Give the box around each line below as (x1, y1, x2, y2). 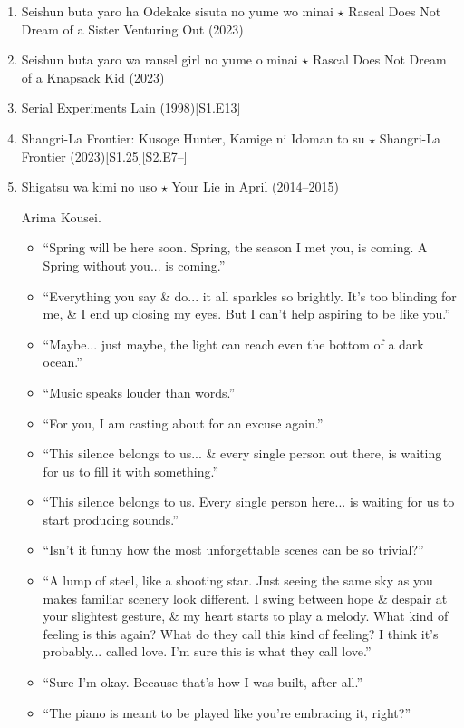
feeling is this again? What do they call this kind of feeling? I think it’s (43, 624, 439, 643)
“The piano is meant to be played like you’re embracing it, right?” (43, 703, 411, 722)
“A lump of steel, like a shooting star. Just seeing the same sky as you (43, 571, 433, 590)
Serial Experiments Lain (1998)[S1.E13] (21, 98, 241, 117)
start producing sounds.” (43, 509, 179, 528)
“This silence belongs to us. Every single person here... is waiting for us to (43, 492, 455, 511)
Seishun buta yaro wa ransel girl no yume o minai (21, 50, 298, 69)
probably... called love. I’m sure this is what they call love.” (43, 642, 372, 661)
